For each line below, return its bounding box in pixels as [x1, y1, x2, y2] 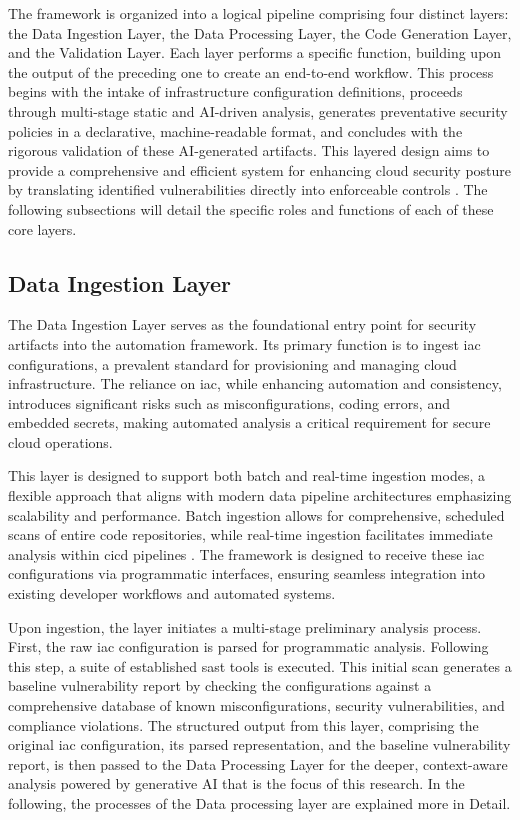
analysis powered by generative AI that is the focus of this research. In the [8, 773, 465, 794]
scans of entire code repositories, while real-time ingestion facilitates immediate [8, 524, 493, 545]
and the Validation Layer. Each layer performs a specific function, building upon [8, 42, 502, 63]
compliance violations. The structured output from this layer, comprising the [8, 714, 479, 735]
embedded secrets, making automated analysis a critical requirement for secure [8, 412, 491, 433]
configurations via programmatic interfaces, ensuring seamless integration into [8, 563, 486, 584]
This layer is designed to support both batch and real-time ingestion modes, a [8, 465, 485, 486]
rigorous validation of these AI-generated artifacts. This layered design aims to [8, 140, 490, 161]
